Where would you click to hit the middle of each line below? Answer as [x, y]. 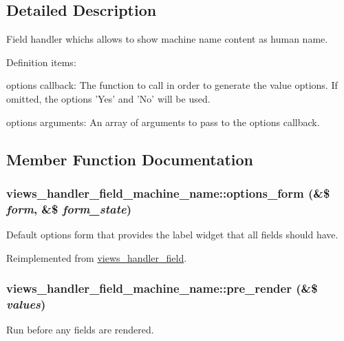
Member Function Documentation [130, 159]
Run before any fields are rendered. [80, 330]
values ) [26, 304]
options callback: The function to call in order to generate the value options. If [172, 85]
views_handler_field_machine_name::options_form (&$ [168, 193]
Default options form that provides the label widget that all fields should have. [172, 235]
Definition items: [41, 62]
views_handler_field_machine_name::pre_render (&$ [162, 288]
